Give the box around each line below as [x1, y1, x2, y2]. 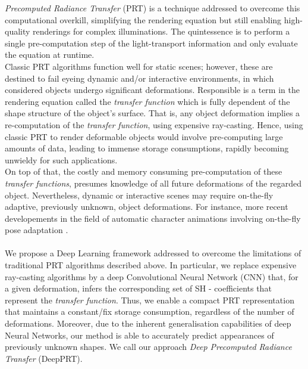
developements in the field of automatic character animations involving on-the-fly [5, 212, 301, 224]
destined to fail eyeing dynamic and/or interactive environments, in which [5, 72, 274, 84]
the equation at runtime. [5, 48, 95, 61]
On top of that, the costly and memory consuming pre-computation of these [5, 165, 282, 178]
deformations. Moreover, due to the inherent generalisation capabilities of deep [5, 317, 291, 330]
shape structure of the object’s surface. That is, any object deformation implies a [5, 107, 300, 119]
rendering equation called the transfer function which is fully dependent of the [5, 95, 290, 107]
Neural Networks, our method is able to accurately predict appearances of [5, 328, 274, 341]
